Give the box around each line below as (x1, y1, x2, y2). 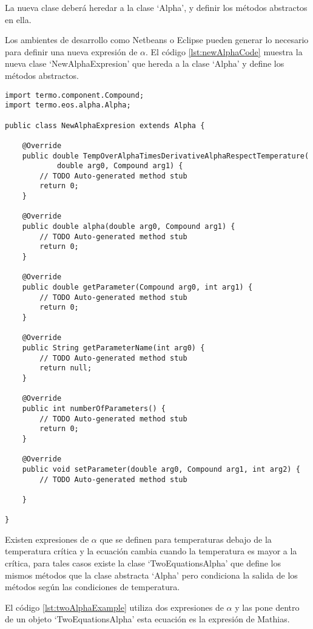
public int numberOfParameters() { (22, 404, 166, 413)
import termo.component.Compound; (5, 90, 144, 100)
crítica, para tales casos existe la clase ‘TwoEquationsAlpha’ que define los (5, 556, 281, 569)
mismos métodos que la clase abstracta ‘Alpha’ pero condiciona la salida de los (5, 568, 298, 581)
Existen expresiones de (5, 532, 89, 545)
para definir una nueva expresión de (5, 45, 138, 58)
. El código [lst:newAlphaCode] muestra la (146, 45, 303, 58)
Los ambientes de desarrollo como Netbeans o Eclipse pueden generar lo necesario (5, 33, 309, 46)
